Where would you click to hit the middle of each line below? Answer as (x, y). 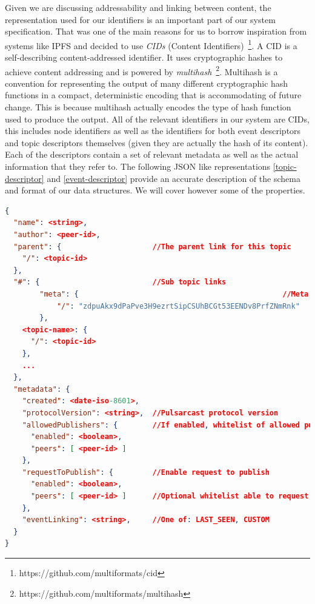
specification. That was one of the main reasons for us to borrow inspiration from (156, 31)
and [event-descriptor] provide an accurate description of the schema (174, 178)
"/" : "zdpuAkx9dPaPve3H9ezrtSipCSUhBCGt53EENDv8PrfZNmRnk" (178, 306)
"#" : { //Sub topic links (120, 282)
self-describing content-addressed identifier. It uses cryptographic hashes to (144, 57)
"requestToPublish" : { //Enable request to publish (146, 472)
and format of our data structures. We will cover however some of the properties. (155, 190)
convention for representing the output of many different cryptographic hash (147, 83)
